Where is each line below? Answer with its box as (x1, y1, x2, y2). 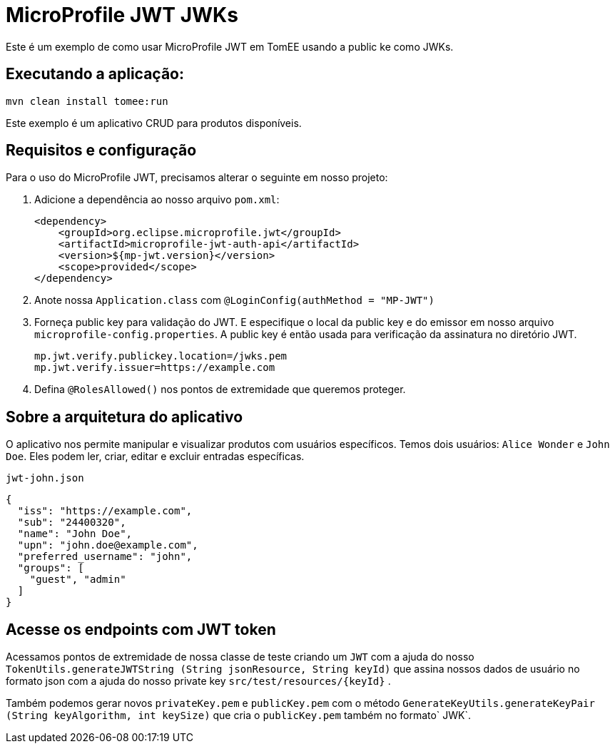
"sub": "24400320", (17, 516, 126, 529)
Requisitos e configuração (6, 141, 197, 160)
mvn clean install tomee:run (6, 95, 168, 107)
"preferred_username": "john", (17, 551, 193, 563)
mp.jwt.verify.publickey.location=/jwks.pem (34, 350, 288, 362)
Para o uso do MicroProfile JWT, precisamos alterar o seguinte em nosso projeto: (6, 171, 388, 184)
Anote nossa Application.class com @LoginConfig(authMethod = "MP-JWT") (34, 294, 434, 307)
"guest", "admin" (29, 574, 126, 586)
